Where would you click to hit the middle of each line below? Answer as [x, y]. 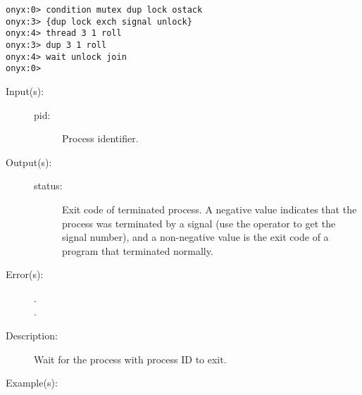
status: [48, 186]
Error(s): [25, 274]
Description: [32, 336]
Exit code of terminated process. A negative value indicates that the [210, 209]
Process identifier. [100, 138]
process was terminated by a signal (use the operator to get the [199, 223]
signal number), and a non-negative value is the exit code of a [195, 237]
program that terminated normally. [138, 250]
